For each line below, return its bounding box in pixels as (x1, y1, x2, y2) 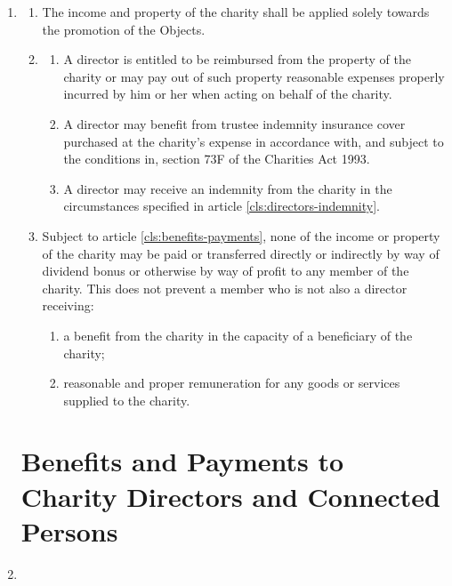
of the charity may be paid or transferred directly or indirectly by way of (42, 244, 440, 262)
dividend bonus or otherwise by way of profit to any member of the (42, 261, 409, 280)
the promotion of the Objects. (42, 20, 206, 38)
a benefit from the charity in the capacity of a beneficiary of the (63, 325, 413, 344)
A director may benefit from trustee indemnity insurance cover (63, 114, 406, 132)
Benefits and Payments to (20, 443, 344, 479)
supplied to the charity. (63, 390, 190, 409)
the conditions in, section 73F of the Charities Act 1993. (63, 149, 370, 168)
